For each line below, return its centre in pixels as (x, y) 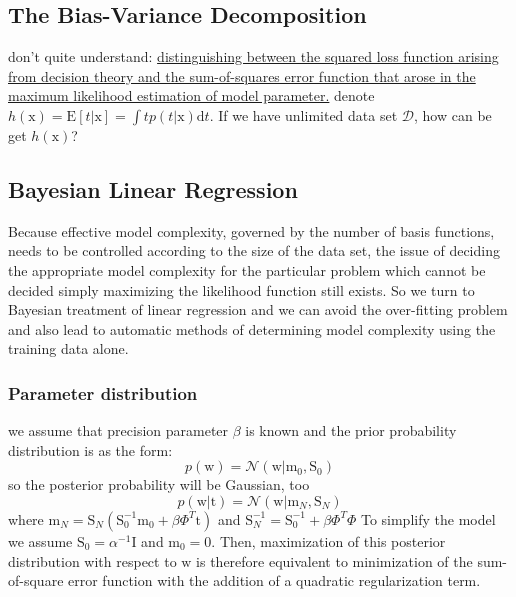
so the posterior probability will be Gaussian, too (159, 484)
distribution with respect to (92, 560)
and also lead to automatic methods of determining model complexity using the (252, 328)
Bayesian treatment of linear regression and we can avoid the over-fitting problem (258, 309)
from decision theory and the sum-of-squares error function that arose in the (242, 75)
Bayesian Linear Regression (153, 188)
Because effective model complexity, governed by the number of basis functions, (251, 230)
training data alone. (68, 348)
